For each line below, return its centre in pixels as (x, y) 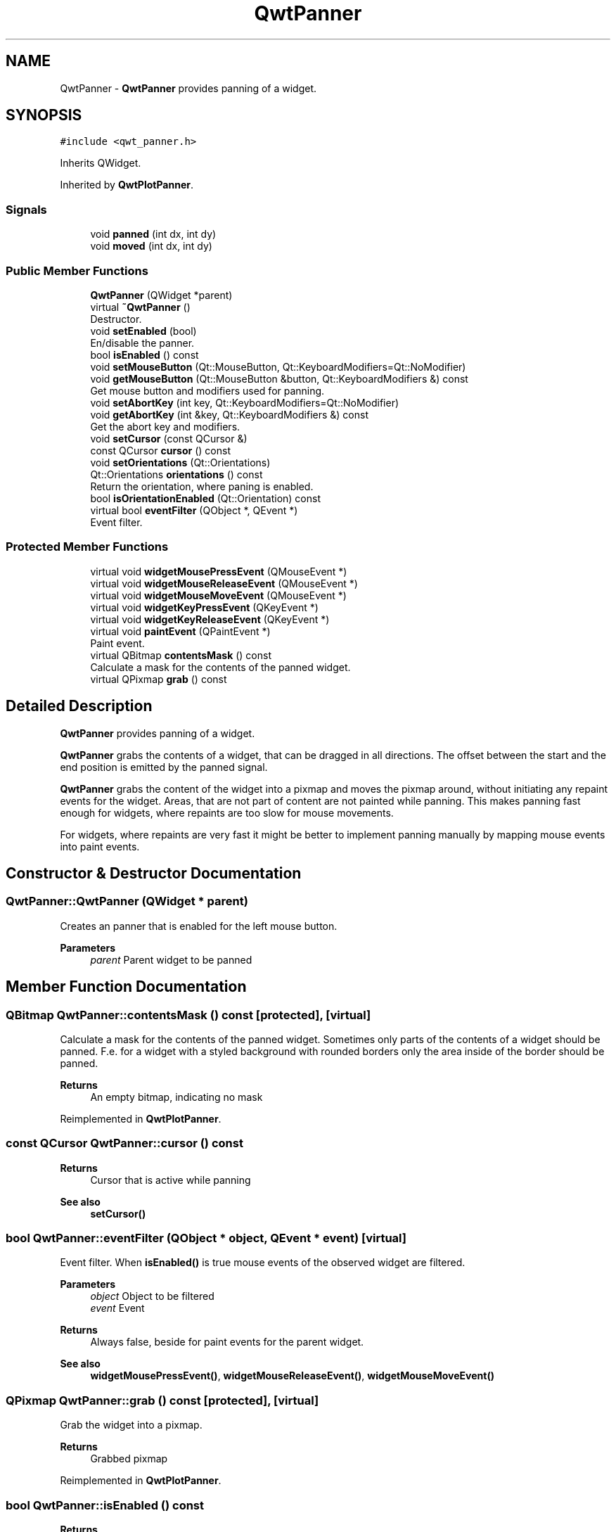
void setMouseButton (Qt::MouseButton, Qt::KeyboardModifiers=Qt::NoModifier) (278, 366)
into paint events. (100, 846)
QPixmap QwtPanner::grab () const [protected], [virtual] (162, 1400)
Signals (26, 209)
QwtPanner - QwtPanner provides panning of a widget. (188, 88)
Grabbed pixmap (129, 1459)
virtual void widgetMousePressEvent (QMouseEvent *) (219, 571)
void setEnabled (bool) (143, 331)
